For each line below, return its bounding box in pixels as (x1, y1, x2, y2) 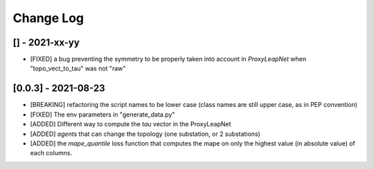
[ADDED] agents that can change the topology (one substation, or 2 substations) (30, 130, 261, 138)
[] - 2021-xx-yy (12, 37, 80, 48)
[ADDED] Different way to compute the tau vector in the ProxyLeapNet (30, 120, 231, 128)
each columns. (30, 149, 73, 157)
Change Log (12, 10, 84, 26)
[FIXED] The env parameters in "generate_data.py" (30, 110, 175, 119)
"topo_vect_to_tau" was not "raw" (30, 64, 126, 72)
